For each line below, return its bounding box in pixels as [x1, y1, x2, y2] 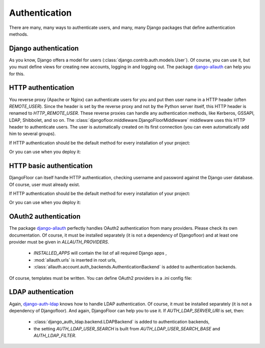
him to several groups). [9, 131, 56, 137]
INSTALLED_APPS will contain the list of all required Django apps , [33, 250, 167, 256]
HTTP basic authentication [9, 162, 93, 170]
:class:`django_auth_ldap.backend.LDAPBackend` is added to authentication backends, [33, 319, 210, 325]
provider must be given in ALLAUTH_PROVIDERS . [9, 239, 109, 245]
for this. [9, 71, 25, 77]
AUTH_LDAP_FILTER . [33, 333, 77, 339]
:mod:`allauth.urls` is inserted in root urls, [33, 257, 117, 263]
